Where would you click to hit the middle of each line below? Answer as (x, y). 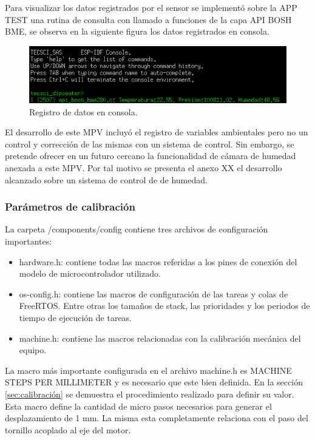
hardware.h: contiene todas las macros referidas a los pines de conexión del (158, 261)
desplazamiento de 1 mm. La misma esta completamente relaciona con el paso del (157, 418)
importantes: (29, 241)
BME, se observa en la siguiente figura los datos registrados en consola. (137, 31)
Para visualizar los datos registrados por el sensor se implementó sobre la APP (151, 7)
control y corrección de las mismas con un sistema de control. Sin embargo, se (150, 144)
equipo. (33, 350)
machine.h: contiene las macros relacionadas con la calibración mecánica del (160, 338)
